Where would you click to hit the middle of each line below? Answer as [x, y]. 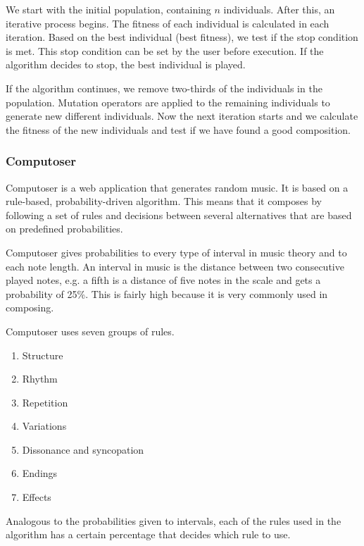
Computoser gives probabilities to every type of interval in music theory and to [176, 252]
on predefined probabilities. [64, 229]
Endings [40, 473]
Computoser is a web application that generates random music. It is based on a [177, 187]
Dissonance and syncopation [83, 449]
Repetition [45, 402]
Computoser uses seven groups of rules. [90, 331]
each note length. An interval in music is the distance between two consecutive [175, 266]
